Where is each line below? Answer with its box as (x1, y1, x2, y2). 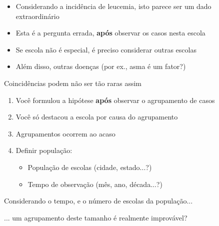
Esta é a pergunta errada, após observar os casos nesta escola (15, 27, 205, 38)
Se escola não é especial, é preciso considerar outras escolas (15, 44, 196, 54)
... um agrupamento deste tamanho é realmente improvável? (4, 212, 187, 222)
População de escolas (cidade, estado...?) (27, 161, 152, 172)
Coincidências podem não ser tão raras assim (4, 77, 142, 88)
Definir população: (15, 145, 72, 155)
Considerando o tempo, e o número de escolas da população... (4, 195, 193, 206)
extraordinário (15, 10, 59, 21)
